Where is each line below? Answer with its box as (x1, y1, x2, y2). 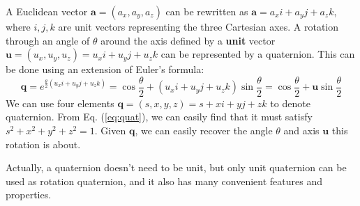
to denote (270, 95, 310, 110)
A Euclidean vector (6, 4, 88, 18)
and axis (283, 123, 320, 138)
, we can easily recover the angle (135, 123, 273, 138)
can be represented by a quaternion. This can (160, 47, 355, 61)
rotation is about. (6, 136, 81, 151)
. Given (94, 123, 126, 138)
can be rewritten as (165, 4, 248, 18)
